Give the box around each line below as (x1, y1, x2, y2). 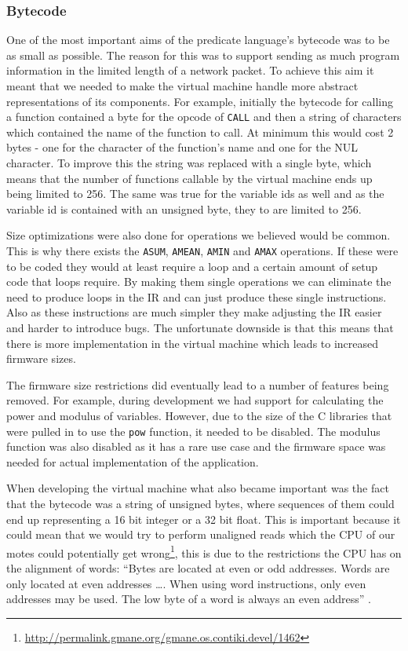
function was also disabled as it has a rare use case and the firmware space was (6, 438, 386, 455)
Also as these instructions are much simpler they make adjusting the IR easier (6, 304, 382, 320)
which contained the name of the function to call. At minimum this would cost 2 (6, 123, 394, 140)
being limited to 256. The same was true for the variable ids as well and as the (6, 185, 384, 202)
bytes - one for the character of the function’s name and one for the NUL (6, 139, 359, 155)
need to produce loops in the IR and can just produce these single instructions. (6, 288, 387, 305)
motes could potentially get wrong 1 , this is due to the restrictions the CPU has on (6, 542, 402, 561)
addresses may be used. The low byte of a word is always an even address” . (6, 591, 371, 607)
